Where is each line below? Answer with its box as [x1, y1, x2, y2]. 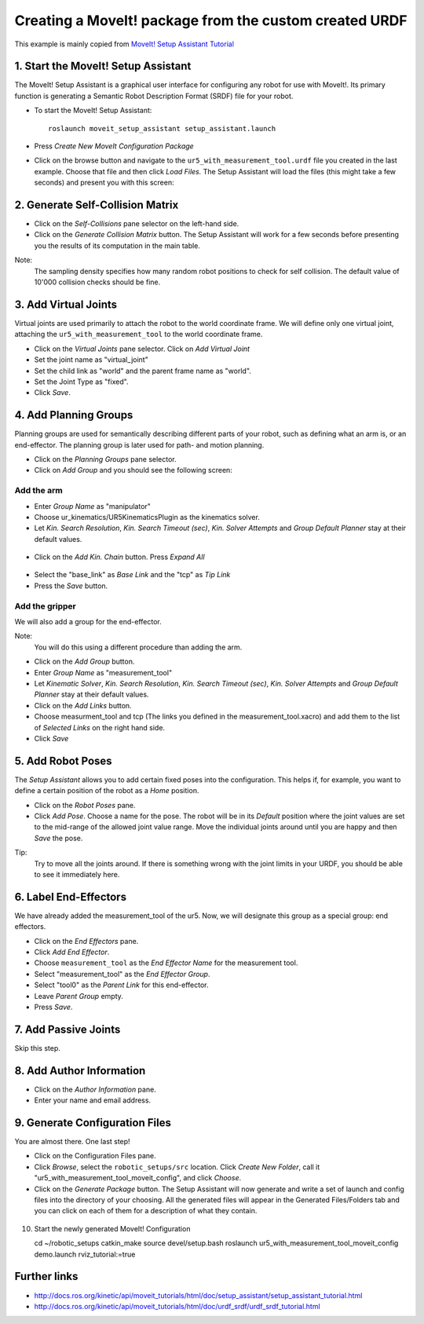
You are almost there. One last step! [14, 1137, 130, 1147]
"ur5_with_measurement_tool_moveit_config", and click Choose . [34, 1173, 242, 1183]
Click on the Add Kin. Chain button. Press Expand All [34, 552, 205, 561]
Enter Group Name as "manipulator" [34, 501, 151, 510]
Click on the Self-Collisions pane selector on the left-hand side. [34, 219, 239, 229]
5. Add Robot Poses [14, 754, 113, 767]
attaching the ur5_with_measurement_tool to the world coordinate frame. [14, 330, 263, 339]
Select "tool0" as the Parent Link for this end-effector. [34, 980, 209, 989]
